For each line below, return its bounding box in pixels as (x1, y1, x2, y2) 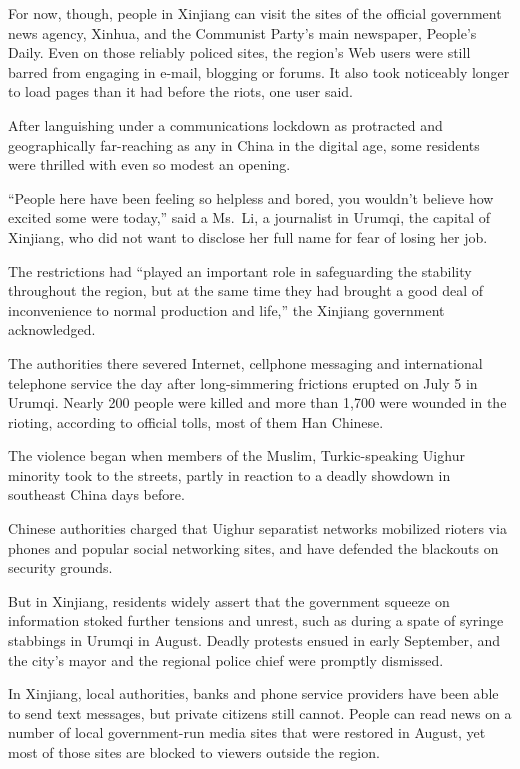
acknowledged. (8, 319, 96, 340)
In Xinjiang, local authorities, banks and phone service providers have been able (8, 683, 499, 704)
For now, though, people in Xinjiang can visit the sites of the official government (8, 3, 502, 23)
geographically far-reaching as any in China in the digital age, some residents (8, 134, 480, 155)
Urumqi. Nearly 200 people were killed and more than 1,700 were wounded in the (8, 392, 507, 413)
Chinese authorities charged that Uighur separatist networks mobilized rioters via (8, 518, 507, 539)
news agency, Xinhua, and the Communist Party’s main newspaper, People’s (8, 22, 477, 43)
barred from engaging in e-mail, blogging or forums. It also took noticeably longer (8, 61, 510, 82)
